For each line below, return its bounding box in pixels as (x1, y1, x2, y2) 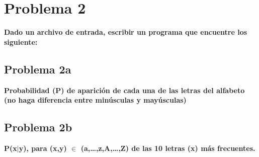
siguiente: (4, 36, 38, 47)
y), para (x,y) (19, 142, 67, 153)
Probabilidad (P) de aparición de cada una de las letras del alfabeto (4, 85, 245, 95)
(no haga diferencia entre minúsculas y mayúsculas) (4, 95, 187, 105)
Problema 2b (4, 119, 72, 135)
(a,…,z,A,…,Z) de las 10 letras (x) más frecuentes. (80, 142, 255, 153)
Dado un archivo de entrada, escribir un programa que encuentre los (4, 27, 247, 37)
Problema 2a (4, 61, 71, 76)
